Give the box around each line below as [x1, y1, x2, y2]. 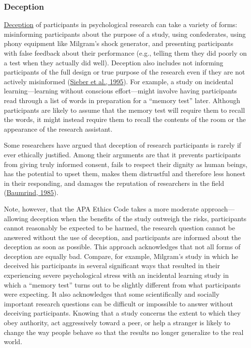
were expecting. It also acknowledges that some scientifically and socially [4, 289, 220, 299]
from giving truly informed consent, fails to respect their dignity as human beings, [4, 159, 248, 169]
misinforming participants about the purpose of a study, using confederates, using [4, 29, 246, 39]
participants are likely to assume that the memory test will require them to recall [4, 105, 245, 115]
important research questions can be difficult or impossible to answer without [4, 298, 233, 308]
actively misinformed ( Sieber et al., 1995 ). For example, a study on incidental [4, 76, 234, 86]
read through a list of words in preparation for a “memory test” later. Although [4, 95, 240, 105]
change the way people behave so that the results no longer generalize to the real [4, 327, 244, 337]
